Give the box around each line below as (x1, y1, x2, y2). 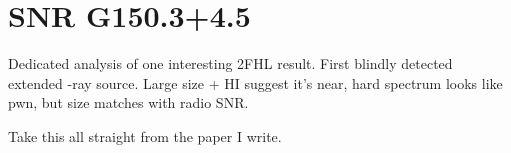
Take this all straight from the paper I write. (8, 125, 282, 146)
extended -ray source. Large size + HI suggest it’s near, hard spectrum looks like (8, 72, 503, 93)
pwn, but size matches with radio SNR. (8, 92, 249, 113)
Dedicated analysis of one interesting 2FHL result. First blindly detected (8, 53, 453, 74)
